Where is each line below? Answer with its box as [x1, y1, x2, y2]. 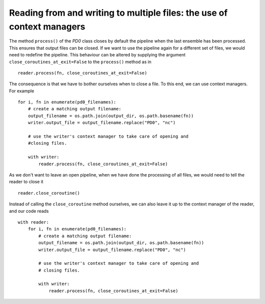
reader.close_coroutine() [18, 190, 80, 196]
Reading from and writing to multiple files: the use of [9, 7, 228, 18]
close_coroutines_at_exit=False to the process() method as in [9, 59, 152, 65]
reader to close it [9, 179, 44, 185]
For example [9, 88, 34, 94]
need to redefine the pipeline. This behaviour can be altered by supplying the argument [9, 52, 186, 58]
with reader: [18, 219, 49, 225]
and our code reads [9, 208, 49, 214]
